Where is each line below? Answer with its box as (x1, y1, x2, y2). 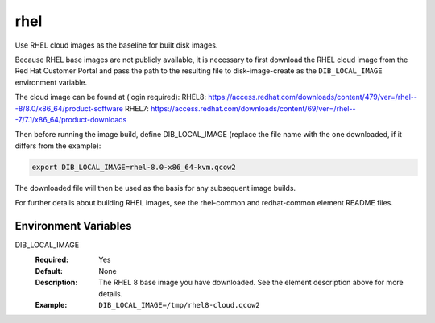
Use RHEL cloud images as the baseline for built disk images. (14, 40, 218, 50)
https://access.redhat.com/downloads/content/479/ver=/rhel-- (208, 93, 418, 102)
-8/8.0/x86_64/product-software (14, 103, 124, 113)
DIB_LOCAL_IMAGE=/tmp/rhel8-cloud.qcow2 (98, 300, 261, 309)
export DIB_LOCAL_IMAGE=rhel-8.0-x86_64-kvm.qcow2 (31, 162, 237, 172)
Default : (35, 266, 64, 275)
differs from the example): (14, 141, 101, 151)
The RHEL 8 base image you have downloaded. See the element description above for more (98, 278, 404, 288)
